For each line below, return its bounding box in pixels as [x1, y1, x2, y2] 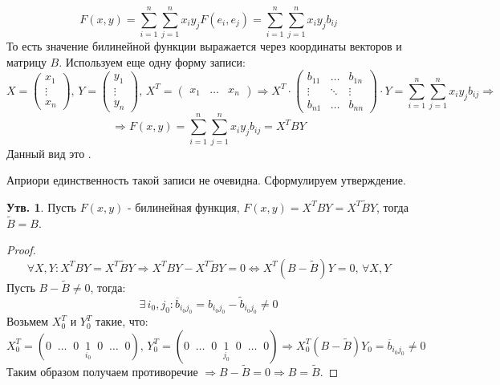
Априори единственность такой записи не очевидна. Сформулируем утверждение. [6, 172, 406, 188]
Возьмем [6, 313, 49, 330]
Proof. [6, 241, 36, 258]
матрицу [6, 53, 47, 70]
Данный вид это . [6, 144, 91, 161]
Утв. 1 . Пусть [6, 198, 76, 215]
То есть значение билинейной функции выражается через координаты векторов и [6, 38, 402, 55]
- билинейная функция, [127, 198, 240, 215]
